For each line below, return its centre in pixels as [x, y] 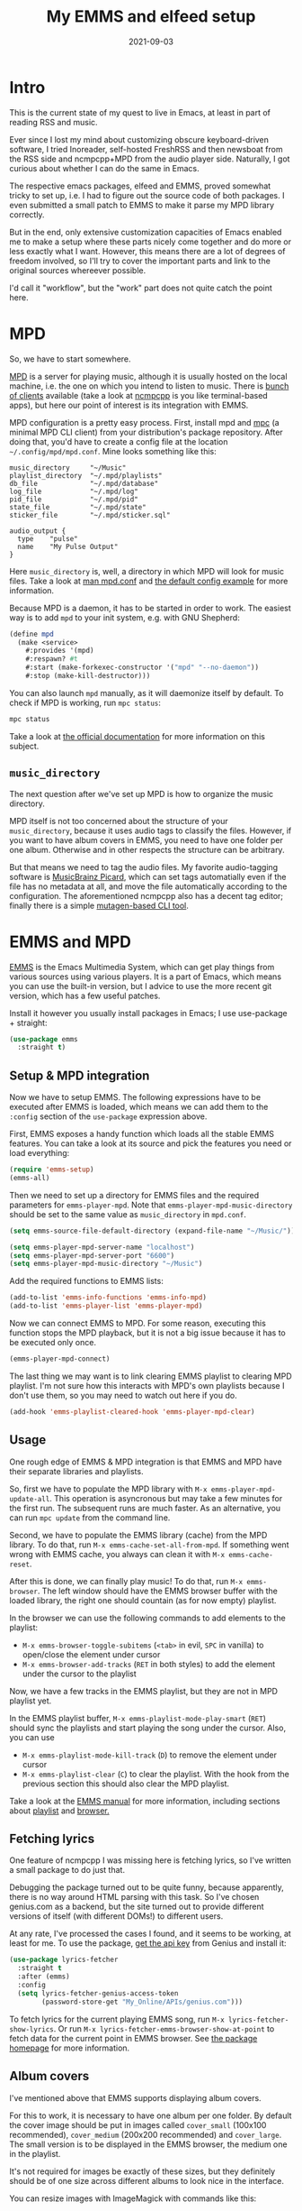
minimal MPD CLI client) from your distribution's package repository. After [146, 432]
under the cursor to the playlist [79, 1674]
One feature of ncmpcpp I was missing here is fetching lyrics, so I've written [151, 1860]
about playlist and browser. [59, 1811]
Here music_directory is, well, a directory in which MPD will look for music [147, 571]
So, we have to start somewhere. [71, 359]
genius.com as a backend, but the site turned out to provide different [137, 1907]
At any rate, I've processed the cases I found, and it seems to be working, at [151, 1934]
